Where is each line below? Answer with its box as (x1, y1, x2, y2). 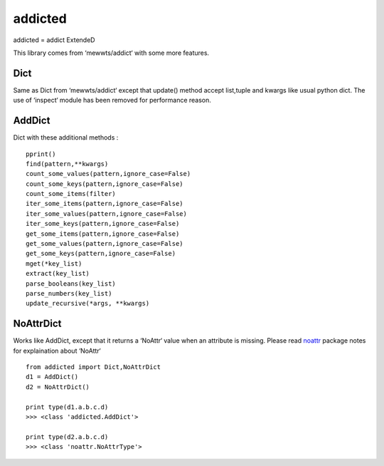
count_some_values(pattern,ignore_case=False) (26, 170, 191, 178)
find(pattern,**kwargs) (26, 160, 109, 167)
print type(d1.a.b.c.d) (26, 403, 109, 411)
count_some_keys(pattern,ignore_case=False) (26, 180, 184, 188)
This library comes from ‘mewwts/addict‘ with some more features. (13, 48, 210, 57)
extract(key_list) (26, 269, 90, 278)
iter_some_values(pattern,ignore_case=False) (26, 209, 188, 217)
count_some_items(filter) (26, 190, 117, 198)
